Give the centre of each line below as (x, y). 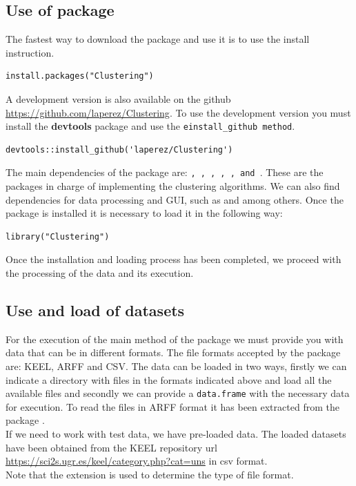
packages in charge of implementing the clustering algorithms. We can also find (173, 186)
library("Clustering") (58, 236)
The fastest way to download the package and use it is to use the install (158, 39)
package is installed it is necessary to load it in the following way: (144, 213)
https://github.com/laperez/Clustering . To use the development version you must (178, 112)
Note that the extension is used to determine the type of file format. (150, 474)
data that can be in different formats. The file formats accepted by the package (173, 352)
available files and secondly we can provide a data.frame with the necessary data (178, 393)
